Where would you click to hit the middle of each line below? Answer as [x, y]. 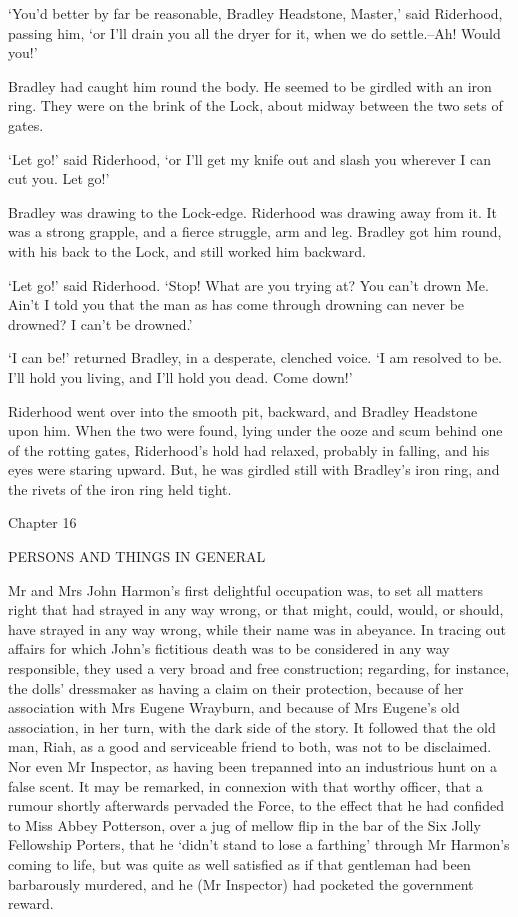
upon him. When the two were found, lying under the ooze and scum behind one [255, 430]
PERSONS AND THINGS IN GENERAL [137, 556]
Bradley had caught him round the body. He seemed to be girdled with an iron [250, 85]
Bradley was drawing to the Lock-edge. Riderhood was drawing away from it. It [252, 211]
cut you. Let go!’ [59, 178]
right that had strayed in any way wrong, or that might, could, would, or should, [256, 609]
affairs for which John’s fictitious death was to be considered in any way [229, 648]
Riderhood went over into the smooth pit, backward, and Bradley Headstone [243, 410]
